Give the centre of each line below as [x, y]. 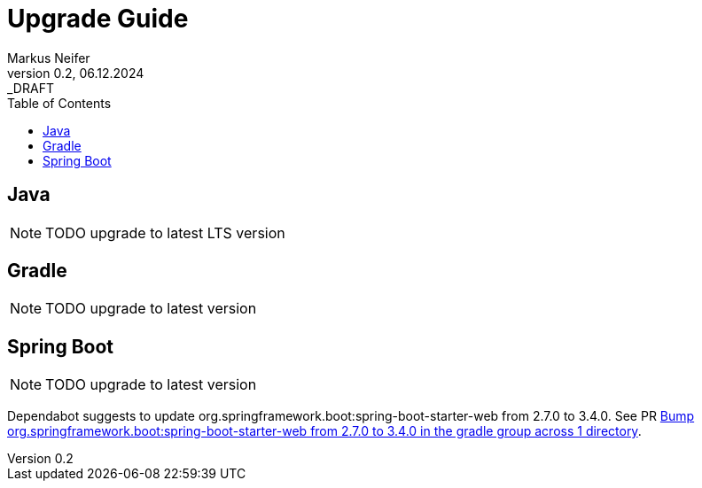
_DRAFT [31, 88]
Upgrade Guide [98, 19]
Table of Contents [59, 103]
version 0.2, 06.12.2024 [76, 73]
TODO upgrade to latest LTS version [165, 232]
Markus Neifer [49, 58]
